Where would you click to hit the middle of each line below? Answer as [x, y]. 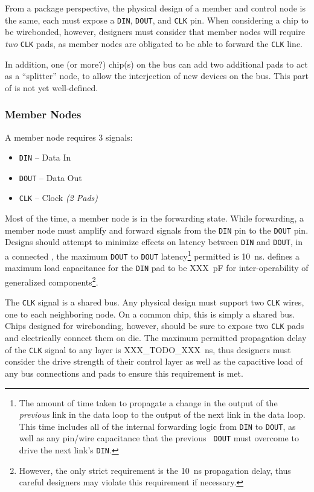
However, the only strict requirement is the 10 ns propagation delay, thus [155, 470]
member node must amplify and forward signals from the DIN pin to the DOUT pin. [157, 230]
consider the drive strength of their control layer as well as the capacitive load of [154, 361]
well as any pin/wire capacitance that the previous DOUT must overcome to [159, 438]
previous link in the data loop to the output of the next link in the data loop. [162, 414]
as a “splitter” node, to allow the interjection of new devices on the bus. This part [157, 76]
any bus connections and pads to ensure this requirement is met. [124, 373]
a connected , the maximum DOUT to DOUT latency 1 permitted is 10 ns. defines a [152, 255]
